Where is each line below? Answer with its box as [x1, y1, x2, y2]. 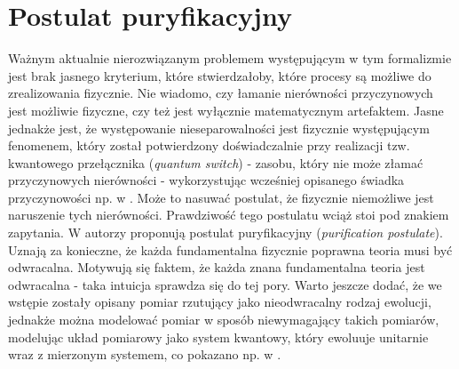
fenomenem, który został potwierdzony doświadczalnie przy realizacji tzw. [8, 136, 410, 155]
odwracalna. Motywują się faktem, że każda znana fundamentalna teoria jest [8, 258, 425, 277]
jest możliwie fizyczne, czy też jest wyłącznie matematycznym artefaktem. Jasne [8, 100, 444, 119]
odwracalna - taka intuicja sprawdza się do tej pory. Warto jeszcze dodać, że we [8, 275, 442, 293]
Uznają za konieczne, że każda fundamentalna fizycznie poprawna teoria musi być [8, 240, 453, 259]
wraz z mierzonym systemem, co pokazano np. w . [8, 345, 281, 364]
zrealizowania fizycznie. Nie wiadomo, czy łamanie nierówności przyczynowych [8, 84, 433, 102]
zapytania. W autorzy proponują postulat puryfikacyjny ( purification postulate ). [8, 223, 443, 242]
